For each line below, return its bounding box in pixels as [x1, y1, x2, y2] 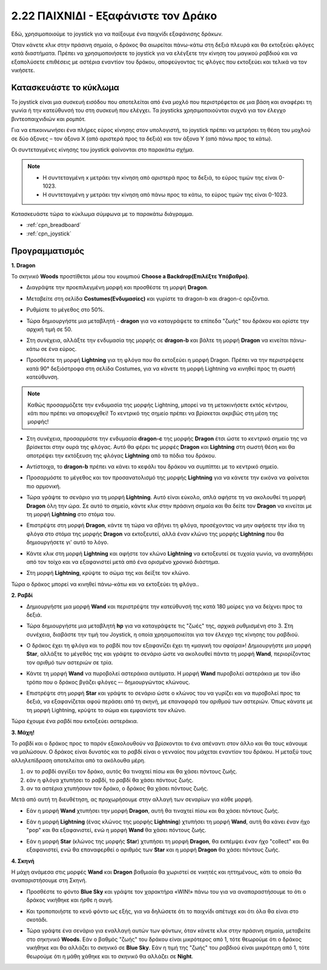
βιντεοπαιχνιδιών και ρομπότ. [11, 115, 86, 122]
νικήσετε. [11, 67, 36, 74]
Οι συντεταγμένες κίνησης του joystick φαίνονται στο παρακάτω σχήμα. [11, 146, 194, 153]
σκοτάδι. [26, 916, 48, 923]
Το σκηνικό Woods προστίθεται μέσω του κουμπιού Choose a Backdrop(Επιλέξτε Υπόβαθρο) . [11, 273, 249, 280]
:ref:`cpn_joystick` [26, 230, 72, 237]
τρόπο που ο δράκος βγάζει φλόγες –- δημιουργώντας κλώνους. [26, 678, 190, 686]
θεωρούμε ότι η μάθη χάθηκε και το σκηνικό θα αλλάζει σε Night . [26, 952, 194, 960]
